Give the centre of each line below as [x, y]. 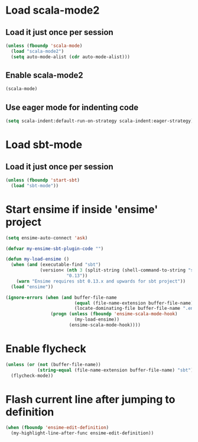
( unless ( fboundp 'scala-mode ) [44, 46]
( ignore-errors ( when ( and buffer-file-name [61, 297]
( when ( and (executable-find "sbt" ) [56, 265]
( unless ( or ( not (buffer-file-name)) [53, 364]
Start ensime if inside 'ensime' [82, 209]
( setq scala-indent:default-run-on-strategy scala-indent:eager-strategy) [100, 121]
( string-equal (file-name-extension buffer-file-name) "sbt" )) [116, 370]
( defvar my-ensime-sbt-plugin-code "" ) [55, 249]
